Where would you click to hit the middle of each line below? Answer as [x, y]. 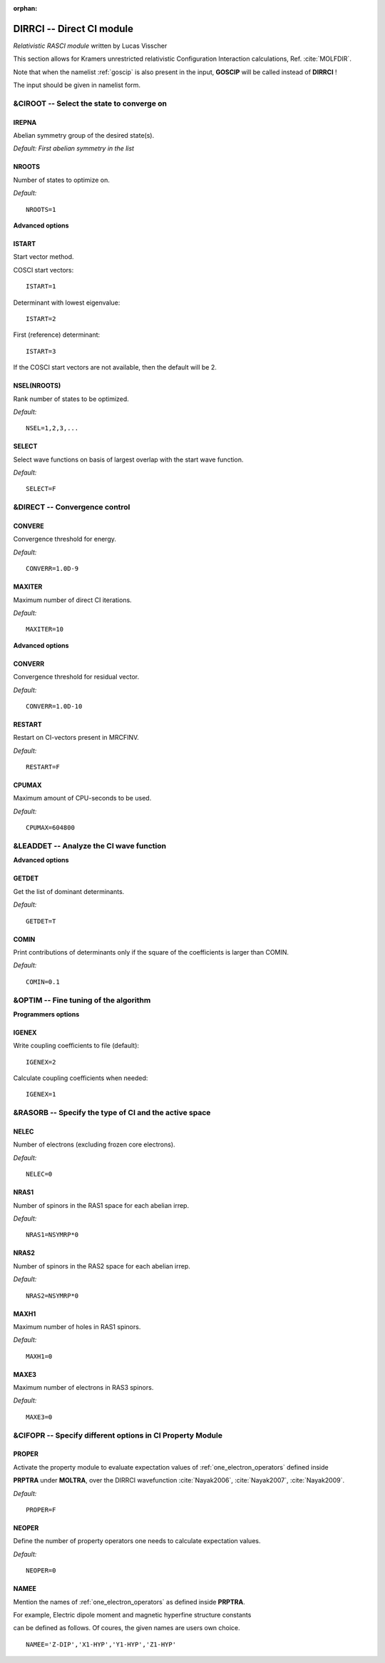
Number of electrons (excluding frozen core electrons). [94, 1144]
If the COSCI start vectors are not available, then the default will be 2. [115, 367]
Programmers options [46, 1014]
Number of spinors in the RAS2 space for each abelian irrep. [102, 1266]
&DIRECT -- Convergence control [72, 507]
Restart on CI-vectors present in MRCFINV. [76, 738]
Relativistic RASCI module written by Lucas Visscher [90, 46]
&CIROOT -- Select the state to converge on [90, 103]
